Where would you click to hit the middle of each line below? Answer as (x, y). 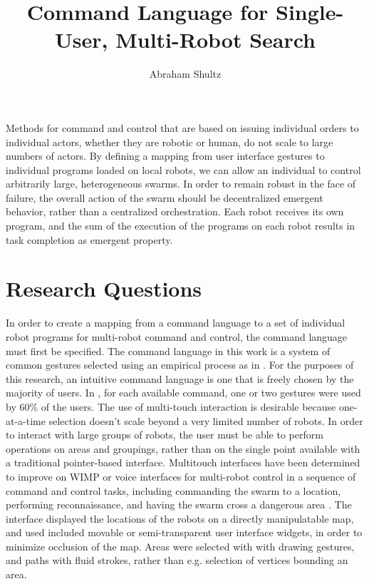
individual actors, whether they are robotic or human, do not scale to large (170, 142)
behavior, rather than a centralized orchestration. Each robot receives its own (175, 211)
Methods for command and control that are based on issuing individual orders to (182, 127)
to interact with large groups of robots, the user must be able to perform (165, 435)
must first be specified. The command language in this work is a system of (168, 350)
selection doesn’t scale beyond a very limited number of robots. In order (206, 420)
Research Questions (104, 288)
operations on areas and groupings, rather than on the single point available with (183, 448)
